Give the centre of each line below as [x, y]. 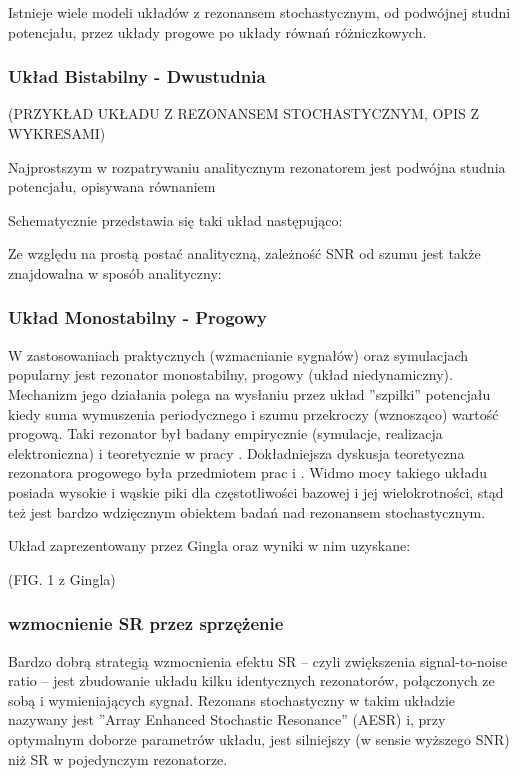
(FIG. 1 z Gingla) [62, 578]
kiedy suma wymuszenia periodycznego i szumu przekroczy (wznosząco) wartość [253, 413]
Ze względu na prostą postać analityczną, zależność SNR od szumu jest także [244, 253]
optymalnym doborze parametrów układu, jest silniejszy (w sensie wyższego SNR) [259, 738]
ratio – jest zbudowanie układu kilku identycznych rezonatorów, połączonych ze [251, 680]
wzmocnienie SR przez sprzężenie [146, 623]
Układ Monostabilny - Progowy [138, 317]
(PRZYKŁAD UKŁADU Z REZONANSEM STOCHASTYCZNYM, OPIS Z [243, 113]
